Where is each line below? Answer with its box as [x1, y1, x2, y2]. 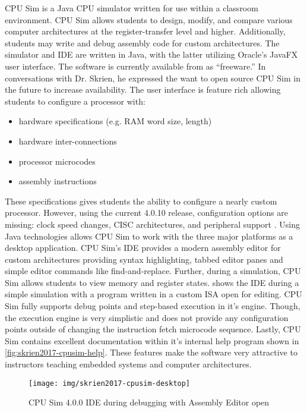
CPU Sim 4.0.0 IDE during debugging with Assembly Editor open [29, 396, 270, 408]
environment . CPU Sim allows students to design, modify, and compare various [5, 13, 293, 26]
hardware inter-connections [18, 134, 117, 147]
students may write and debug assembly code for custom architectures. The [5, 36, 280, 49]
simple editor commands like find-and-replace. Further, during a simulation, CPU [5, 265, 301, 277]
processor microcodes [18, 155, 96, 167]
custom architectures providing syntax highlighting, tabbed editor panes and [5, 253, 283, 265]
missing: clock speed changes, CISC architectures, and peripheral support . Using [5, 218, 300, 230]
